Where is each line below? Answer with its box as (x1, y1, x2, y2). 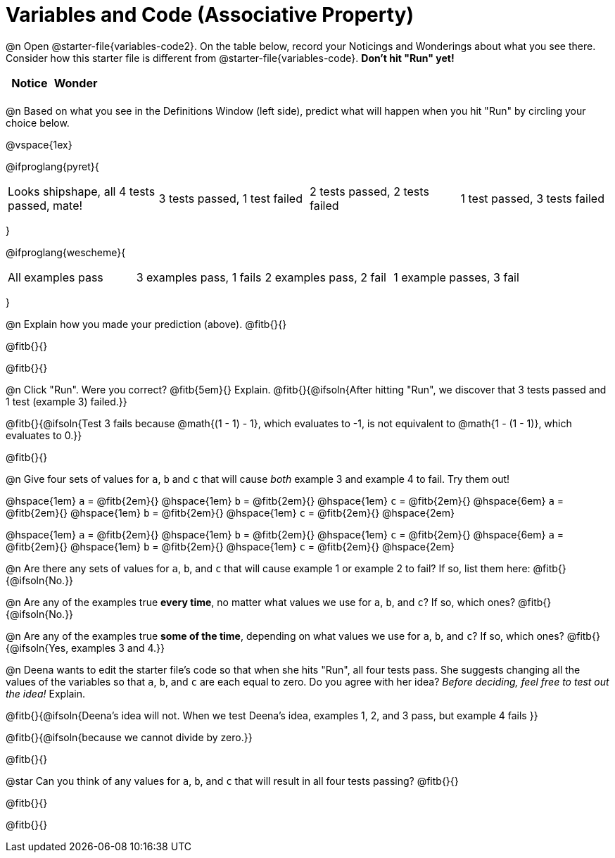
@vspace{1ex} (6, 138, 72, 151)
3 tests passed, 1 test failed (158, 191, 303, 206)
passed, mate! (8, 198, 83, 213)
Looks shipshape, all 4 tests (8, 184, 156, 198)
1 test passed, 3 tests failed (460, 191, 604, 206)
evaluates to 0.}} (6, 429, 82, 441)
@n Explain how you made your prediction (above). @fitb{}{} (6, 317, 287, 330)
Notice (11, 75, 48, 90)
